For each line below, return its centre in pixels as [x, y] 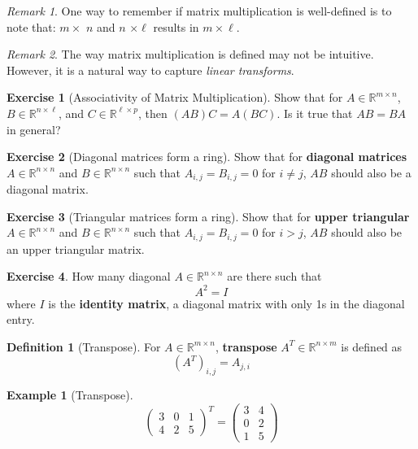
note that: [31, 26]
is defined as [372, 346]
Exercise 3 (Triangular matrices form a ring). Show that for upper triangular [208, 216]
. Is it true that [315, 113]
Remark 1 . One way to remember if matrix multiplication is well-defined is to [199, 11]
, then [153, 113]
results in [176, 26]
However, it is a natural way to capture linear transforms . [150, 70]
